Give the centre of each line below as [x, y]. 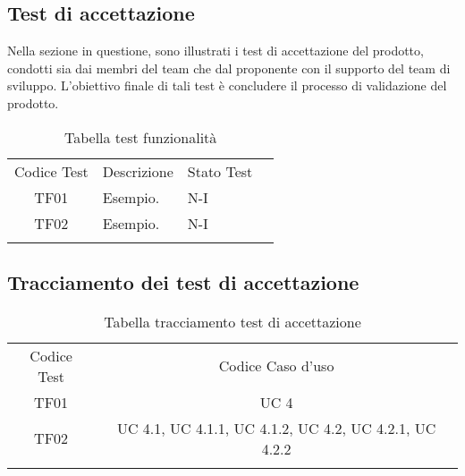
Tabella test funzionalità [140, 137]
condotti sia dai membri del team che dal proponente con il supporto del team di [229, 68]
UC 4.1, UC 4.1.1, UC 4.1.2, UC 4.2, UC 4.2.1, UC [276, 428]
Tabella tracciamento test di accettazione [232, 321]
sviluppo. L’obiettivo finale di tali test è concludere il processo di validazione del [227, 85]
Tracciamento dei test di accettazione [183, 281]
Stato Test [220, 171]
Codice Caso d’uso [276, 366]
